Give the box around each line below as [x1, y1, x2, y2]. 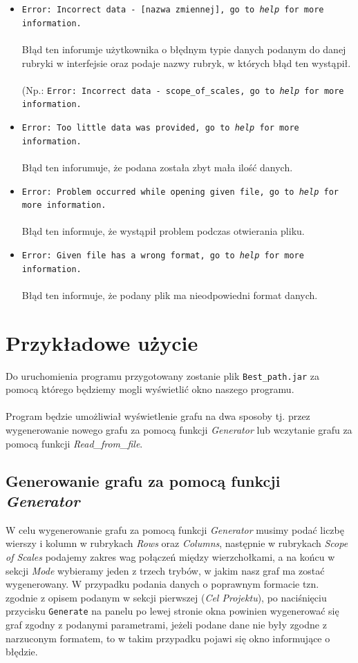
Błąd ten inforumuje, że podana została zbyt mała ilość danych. [21, 160, 293, 174]
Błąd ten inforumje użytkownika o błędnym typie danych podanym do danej [21, 41, 346, 56]
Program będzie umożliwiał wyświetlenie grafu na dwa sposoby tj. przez [6, 409, 310, 423]
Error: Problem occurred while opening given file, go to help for [21, 186, 339, 197]
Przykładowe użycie [6, 328, 198, 356]
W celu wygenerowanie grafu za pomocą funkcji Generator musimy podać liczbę [6, 522, 344, 537]
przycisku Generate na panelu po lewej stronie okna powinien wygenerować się [6, 604, 339, 618]
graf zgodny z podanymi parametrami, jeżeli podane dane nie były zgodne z [6, 617, 327, 632]
